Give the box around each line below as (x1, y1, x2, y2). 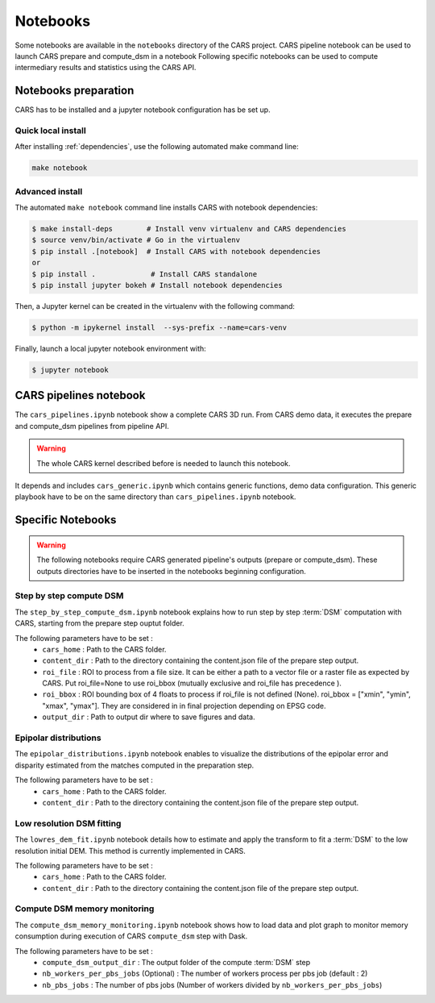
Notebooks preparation (14, 84, 135, 98)
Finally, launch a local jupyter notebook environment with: (14, 343, 207, 353)
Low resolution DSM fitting (14, 818, 122, 829)
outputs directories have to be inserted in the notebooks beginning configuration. (36, 566, 306, 576)
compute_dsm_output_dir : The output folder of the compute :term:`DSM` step (42, 957, 311, 967)
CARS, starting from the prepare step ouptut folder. (14, 618, 184, 628)
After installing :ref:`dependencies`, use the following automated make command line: (14, 142, 299, 152)
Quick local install (14, 125, 86, 136)
